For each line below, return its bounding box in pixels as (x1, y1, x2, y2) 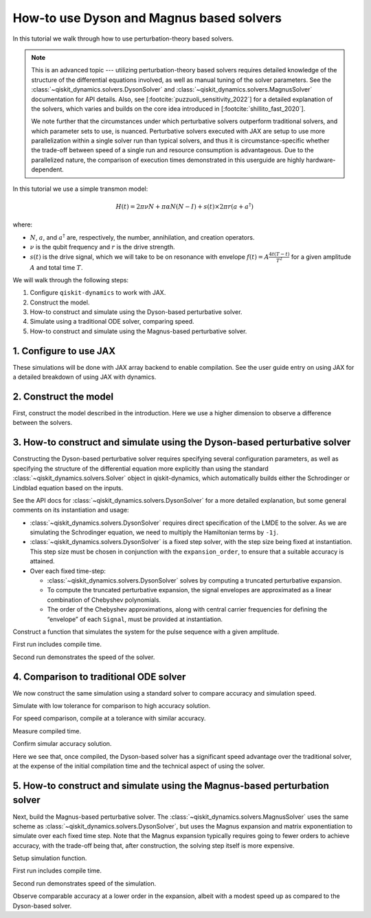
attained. (30, 557, 55, 565)
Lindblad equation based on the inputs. (12, 483, 124, 492)
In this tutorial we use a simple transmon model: (12, 185, 148, 193)
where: (12, 220, 33, 229)
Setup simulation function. (12, 854, 87, 862)
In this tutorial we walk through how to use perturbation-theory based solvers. (12, 34, 234, 43)
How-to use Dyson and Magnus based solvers (12, 10, 282, 25)
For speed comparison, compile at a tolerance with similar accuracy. (12, 714, 206, 722)
